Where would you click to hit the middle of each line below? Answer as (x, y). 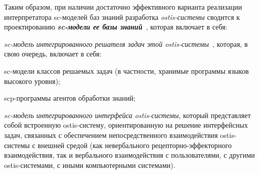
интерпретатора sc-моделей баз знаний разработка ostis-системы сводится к (122, 17)
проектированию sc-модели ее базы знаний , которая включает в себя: (116, 27)
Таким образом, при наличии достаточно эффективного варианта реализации (123, 7)
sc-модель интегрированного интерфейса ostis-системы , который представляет (127, 115)
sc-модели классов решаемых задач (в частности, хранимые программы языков (126, 70)
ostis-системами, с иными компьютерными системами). (90, 165)
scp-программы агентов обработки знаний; (70, 98)
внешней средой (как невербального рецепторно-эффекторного (135, 145)
